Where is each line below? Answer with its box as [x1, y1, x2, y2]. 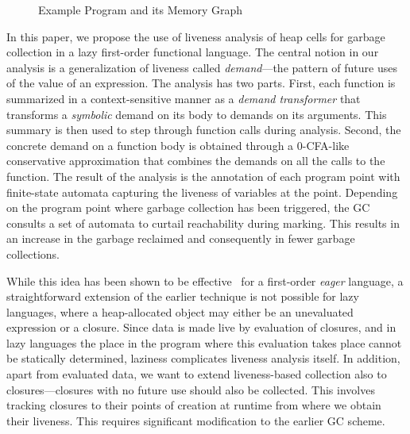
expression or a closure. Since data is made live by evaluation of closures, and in [6, 319, 396, 336]
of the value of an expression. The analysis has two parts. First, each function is [6, 75, 396, 91]
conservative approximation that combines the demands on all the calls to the [6, 152, 385, 169]
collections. [6, 245, 60, 262]
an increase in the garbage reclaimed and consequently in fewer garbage [6, 230, 355, 247]
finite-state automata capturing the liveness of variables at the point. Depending [6, 183, 398, 200]
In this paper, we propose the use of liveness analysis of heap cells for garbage [6, 28, 385, 44]
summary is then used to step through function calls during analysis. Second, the [6, 121, 401, 138]
